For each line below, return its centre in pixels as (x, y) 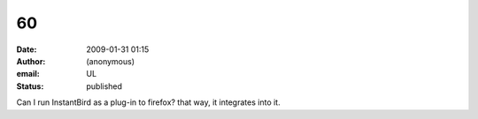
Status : (30, 86)
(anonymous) (111, 61)
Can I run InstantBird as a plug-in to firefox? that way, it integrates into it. (148, 102)
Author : (31, 61)
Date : (27, 49)
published (104, 86)
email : (28, 74)
